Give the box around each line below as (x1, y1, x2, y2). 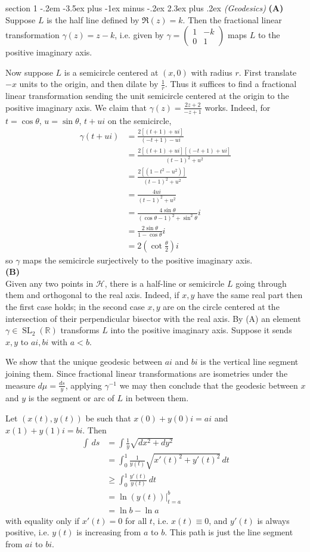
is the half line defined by (46, 13, 139, 26)
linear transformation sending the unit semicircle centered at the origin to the (5, 89, 289, 102)
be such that (85, 412, 131, 424)
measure (5, 379, 35, 391)
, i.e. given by (114, 29, 164, 41)
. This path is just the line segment (165, 526, 293, 538)
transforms (60, 324, 100, 336)
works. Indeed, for (204, 101, 271, 113)
